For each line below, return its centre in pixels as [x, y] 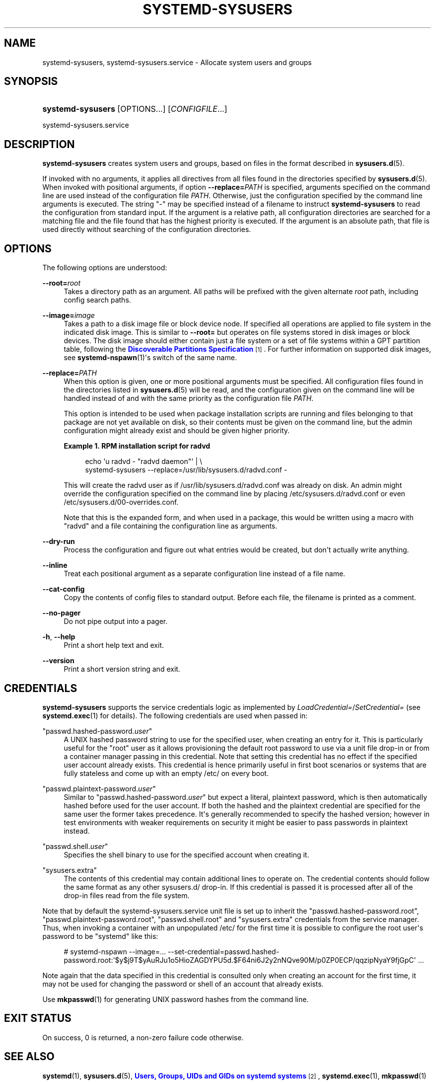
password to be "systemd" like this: [100, 936]
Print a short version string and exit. [122, 669]
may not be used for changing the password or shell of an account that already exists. [183, 984]
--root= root [62, 283]
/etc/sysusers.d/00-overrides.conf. [121, 502]
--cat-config [64, 589]
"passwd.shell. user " [75, 846]
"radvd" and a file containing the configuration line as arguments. [171, 526]
